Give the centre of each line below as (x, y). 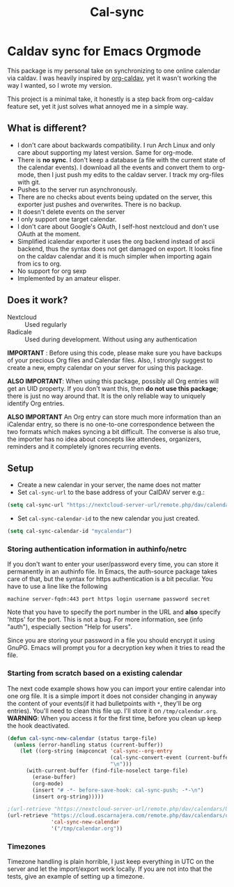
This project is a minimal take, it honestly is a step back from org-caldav (110, 99)
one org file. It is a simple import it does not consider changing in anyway (112, 696)
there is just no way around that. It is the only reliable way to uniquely (107, 396)
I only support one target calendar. (67, 219)
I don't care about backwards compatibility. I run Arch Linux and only (116, 145)
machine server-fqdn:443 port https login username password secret (109, 599)
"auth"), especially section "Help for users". (70, 627)
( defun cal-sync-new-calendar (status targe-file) (82, 738)
